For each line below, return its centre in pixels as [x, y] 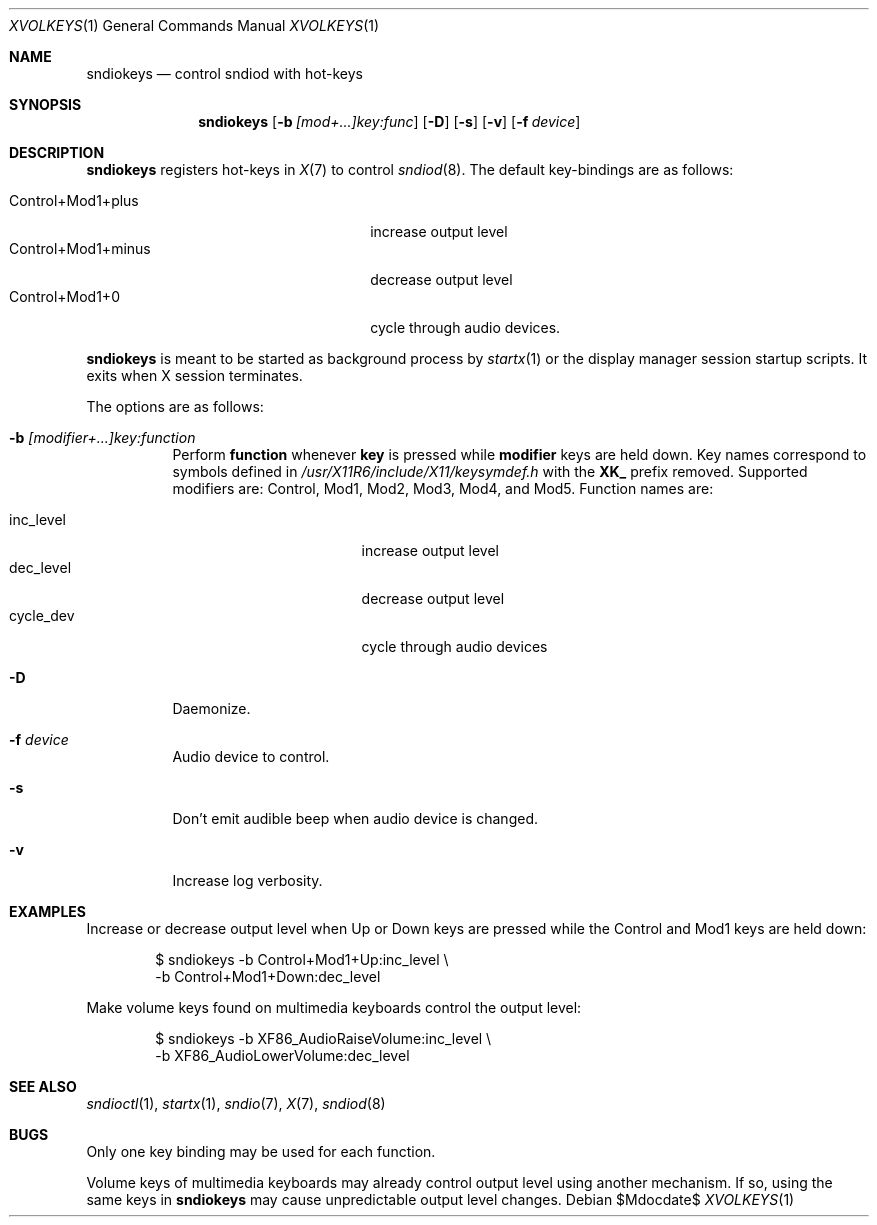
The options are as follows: [175, 406]
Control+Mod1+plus [74, 200]
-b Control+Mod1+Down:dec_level [268, 976]
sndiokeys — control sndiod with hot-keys [224, 73]
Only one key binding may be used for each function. [261, 1151]
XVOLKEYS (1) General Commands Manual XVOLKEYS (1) [194, 25]
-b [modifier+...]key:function [102, 437]
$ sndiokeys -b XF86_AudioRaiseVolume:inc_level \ [323, 1038]
